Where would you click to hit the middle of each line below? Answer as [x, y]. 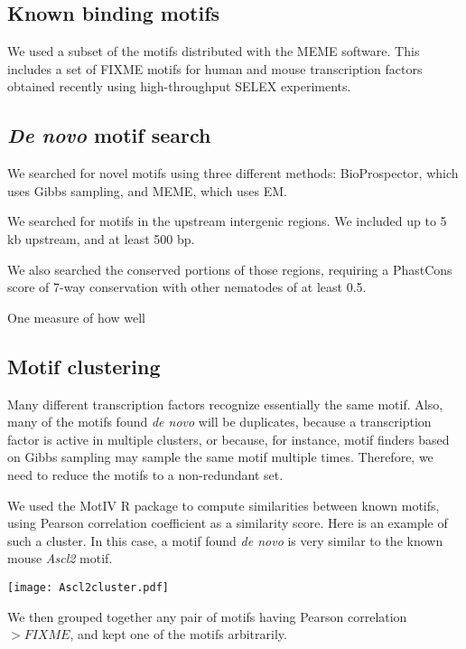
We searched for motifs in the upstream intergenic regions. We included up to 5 [227, 221]
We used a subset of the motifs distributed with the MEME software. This [214, 51]
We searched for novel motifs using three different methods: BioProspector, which [233, 173]
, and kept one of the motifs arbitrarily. [178, 634]
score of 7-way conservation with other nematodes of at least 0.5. [187, 287]
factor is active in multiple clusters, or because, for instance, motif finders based [228, 439]
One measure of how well [76, 317]
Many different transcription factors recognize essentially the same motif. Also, [225, 404]
